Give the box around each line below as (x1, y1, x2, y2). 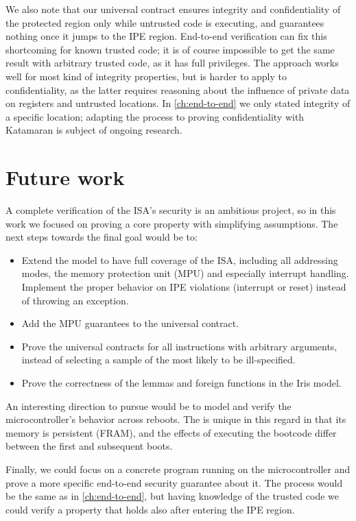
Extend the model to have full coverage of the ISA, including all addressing (21, 252, 338, 267)
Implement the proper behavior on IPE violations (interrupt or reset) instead (21, 280, 346, 294)
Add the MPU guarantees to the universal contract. (21, 316, 239, 330)
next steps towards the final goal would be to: (5, 230, 198, 244)
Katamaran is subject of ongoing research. (5, 123, 182, 137)
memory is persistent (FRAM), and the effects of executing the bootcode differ (5, 425, 337, 439)
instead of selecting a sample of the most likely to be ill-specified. (21, 352, 296, 367)
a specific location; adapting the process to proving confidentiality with (5, 109, 305, 123)
